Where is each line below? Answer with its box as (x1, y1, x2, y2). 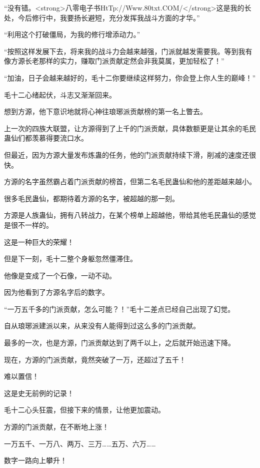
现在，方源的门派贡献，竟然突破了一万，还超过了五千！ (4, 354, 186, 364)
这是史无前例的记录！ (4, 387, 74, 398)
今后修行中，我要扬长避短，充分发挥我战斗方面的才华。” (17, 12, 200, 23)
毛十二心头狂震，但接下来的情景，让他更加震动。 (4, 404, 165, 415)
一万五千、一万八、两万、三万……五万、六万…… (4, 438, 156, 448)
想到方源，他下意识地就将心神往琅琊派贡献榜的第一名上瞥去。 (4, 106, 207, 117)
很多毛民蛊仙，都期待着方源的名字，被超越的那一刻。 (4, 193, 179, 203)
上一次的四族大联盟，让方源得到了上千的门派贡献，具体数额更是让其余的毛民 (4, 123, 256, 133)
